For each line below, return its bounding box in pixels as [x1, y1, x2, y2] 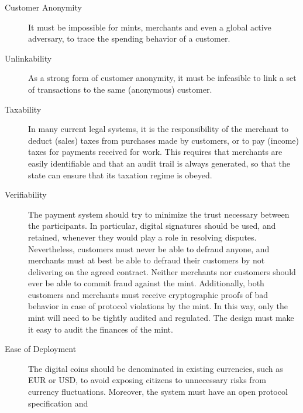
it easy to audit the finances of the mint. [28, 323, 173, 335]
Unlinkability [5, 52, 52, 64]
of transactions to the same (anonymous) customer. [28, 83, 212, 95]
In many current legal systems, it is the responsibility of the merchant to [28, 123, 289, 135]
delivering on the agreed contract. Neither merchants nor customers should [28, 265, 296, 277]
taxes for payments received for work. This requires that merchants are [28, 145, 283, 158]
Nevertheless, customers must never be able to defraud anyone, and [28, 242, 270, 255]
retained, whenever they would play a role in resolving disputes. [28, 231, 257, 243]
